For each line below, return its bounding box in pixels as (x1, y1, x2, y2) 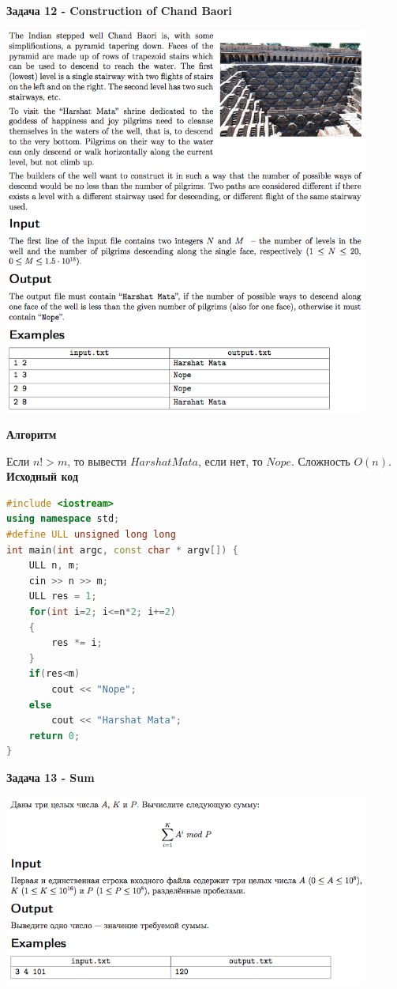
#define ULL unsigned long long (6, 529, 176, 541)
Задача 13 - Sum (6, 768, 95, 785)
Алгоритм (6, 426, 57, 443)
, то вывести (67, 452, 127, 469)
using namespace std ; (6, 513, 120, 525)
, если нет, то (197, 452, 263, 469)
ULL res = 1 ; (28, 591, 97, 602)
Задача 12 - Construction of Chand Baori (6, 2, 232, 18)
